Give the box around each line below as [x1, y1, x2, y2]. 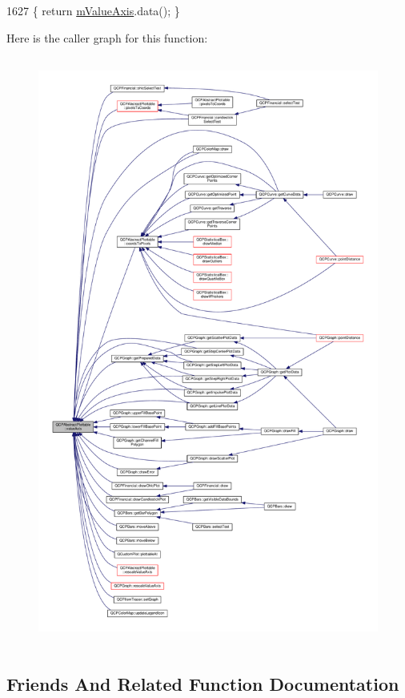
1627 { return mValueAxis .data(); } [6, 2, 180, 18]
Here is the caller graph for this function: [6, 29, 208, 46]
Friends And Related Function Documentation [6, 671, 399, 696]
